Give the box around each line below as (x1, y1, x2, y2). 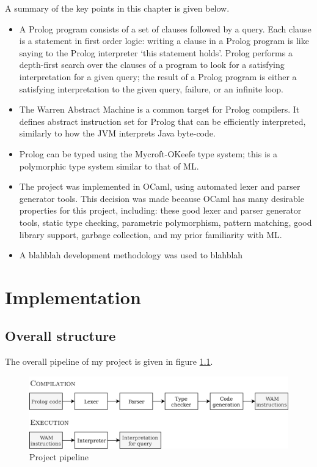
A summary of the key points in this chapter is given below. (5, 2, 230, 14)
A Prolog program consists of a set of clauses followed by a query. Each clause (19, 22, 312, 35)
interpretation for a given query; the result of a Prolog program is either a (19, 70, 297, 83)
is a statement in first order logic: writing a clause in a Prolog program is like (19, 34, 309, 47)
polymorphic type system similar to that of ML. (19, 159, 199, 172)
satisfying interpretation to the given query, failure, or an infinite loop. (19, 82, 283, 95)
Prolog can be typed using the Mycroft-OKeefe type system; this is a (19, 147, 277, 160)
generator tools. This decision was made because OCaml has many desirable (19, 192, 304, 204)
